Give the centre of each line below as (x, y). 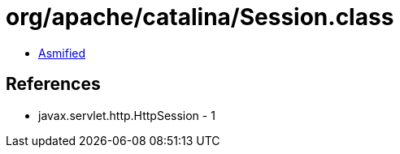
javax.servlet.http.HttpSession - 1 (127, 115)
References (53, 84)
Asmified (62, 53)
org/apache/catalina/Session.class (200, 17)
